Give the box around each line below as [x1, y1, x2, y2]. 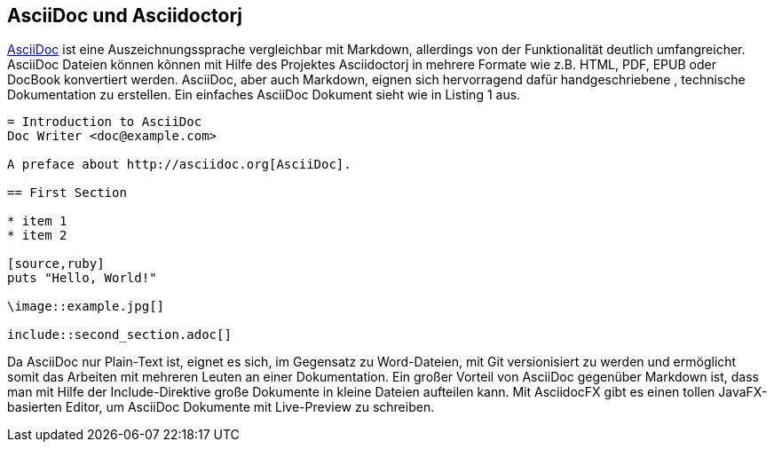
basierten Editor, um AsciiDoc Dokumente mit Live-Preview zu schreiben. [7, 399, 435, 415]
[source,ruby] [7, 256, 105, 272]
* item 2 [7, 228, 67, 243]
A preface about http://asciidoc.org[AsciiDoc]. [7, 157, 351, 172]
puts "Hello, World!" [7, 271, 157, 286]
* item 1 [7, 214, 67, 229]
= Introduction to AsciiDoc [7, 114, 202, 130]
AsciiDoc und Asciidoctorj [7, 4, 243, 27]
